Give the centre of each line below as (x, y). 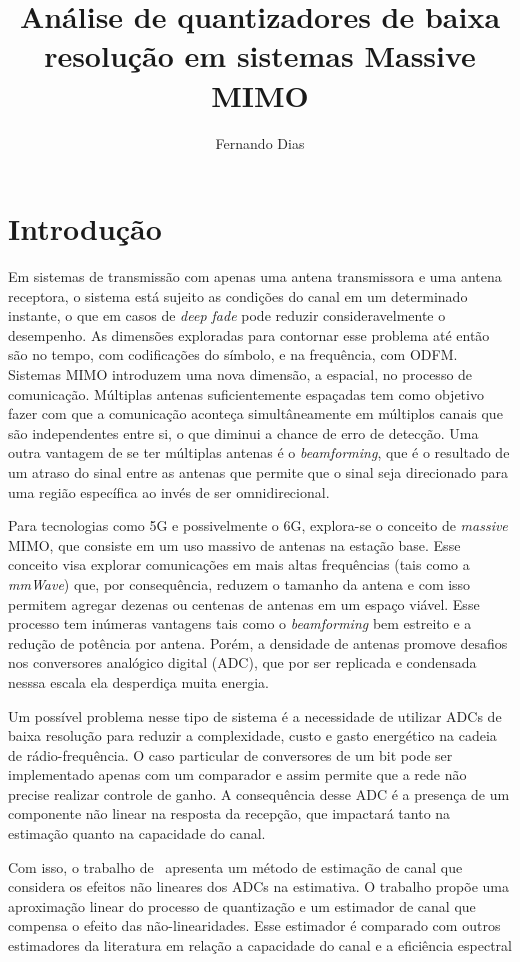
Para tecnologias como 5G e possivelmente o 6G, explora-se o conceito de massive (258, 525)
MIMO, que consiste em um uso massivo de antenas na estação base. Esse (234, 544)
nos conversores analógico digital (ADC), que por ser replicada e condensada (242, 662)
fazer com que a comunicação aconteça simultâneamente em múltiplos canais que (255, 413)
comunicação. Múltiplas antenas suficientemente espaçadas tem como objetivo (246, 393)
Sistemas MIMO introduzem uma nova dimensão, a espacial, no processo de (240, 374)
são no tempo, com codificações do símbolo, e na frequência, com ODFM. (233, 354)
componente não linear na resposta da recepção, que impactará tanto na (229, 813)
